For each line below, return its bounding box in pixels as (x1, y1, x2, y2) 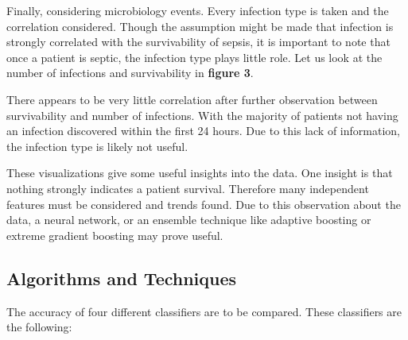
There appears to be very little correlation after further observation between (6, 91, 378, 107)
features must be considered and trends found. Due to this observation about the (6, 195, 401, 212)
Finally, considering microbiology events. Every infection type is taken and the (6, 2, 389, 18)
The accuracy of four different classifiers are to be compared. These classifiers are (6, 303, 402, 319)
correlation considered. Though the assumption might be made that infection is (6, 17, 394, 34)
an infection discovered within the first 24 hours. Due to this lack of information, (6, 122, 400, 139)
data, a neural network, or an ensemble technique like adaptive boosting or (6, 211, 371, 228)
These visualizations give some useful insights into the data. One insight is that (6, 164, 393, 181)
